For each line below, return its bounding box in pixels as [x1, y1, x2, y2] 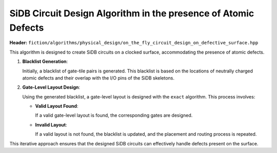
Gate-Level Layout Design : [22, 84, 81, 90]
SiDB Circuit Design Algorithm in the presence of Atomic [9, 8, 254, 19]
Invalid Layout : [35, 121, 67, 127]
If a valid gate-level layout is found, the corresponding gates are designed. [35, 112, 193, 118]
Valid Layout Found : [35, 103, 78, 109]
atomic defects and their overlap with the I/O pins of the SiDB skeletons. [22, 74, 174, 81]
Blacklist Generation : [22, 59, 68, 65]
